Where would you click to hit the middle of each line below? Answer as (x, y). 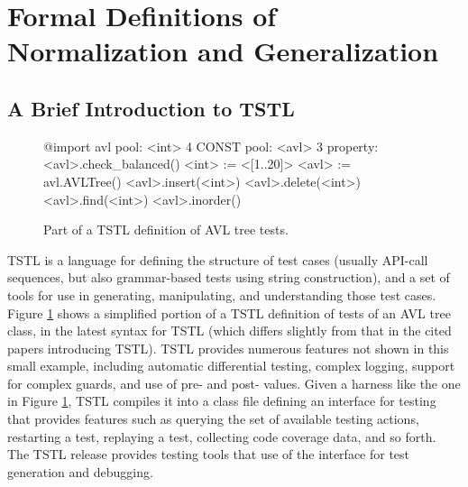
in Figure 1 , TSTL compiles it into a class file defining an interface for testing (222, 401)
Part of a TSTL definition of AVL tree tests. (166, 230)
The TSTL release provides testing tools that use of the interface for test (209, 454)
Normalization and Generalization (223, 51)
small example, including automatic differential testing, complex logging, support (231, 366)
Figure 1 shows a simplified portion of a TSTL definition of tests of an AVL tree (229, 312)
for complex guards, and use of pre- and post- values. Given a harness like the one (234, 383)
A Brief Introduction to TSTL (151, 108)
